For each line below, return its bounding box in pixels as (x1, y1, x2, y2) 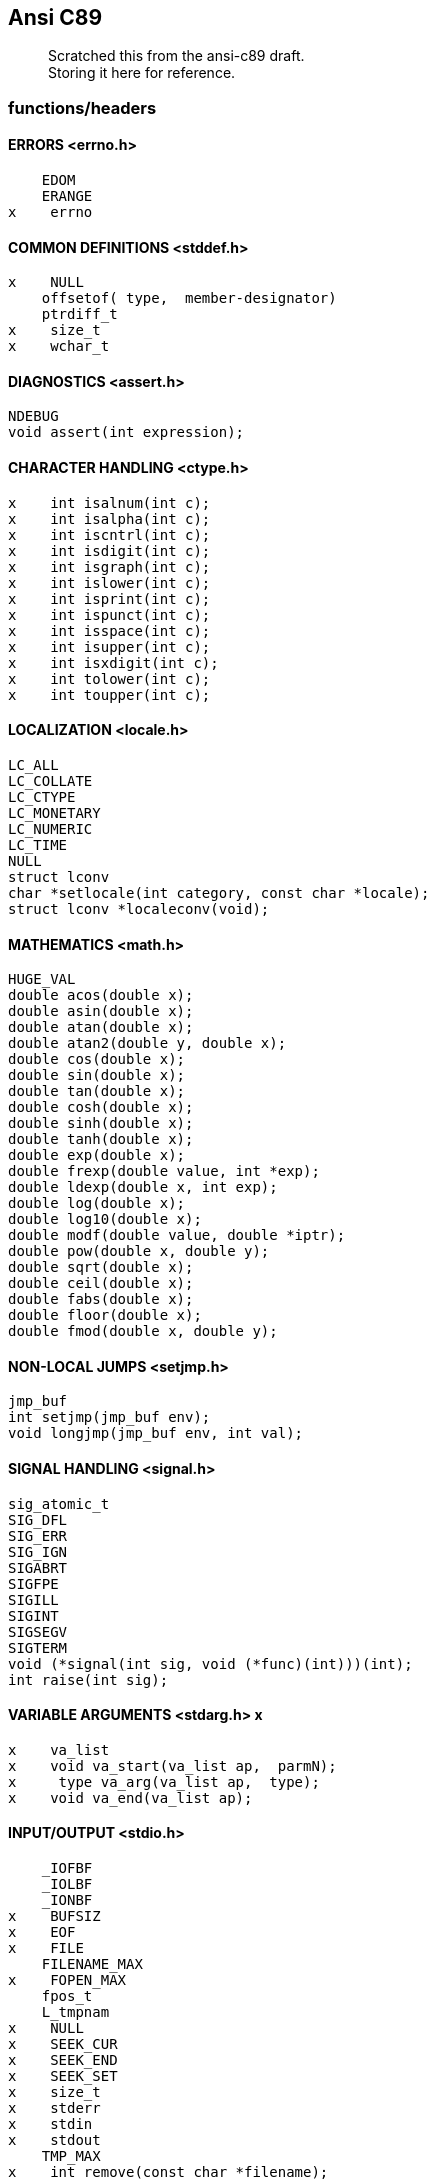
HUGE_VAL (8, 971, 76, 988)
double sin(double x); (8, 1067, 186, 1084)
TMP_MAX (41, 2147, 101, 2164)
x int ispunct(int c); (8, 606, 211, 623)
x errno (8, 204, 93, 221)
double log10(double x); (8, 1211, 202, 1228)
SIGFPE (8, 1575, 59, 1592)
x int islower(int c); (8, 574, 211, 591)
